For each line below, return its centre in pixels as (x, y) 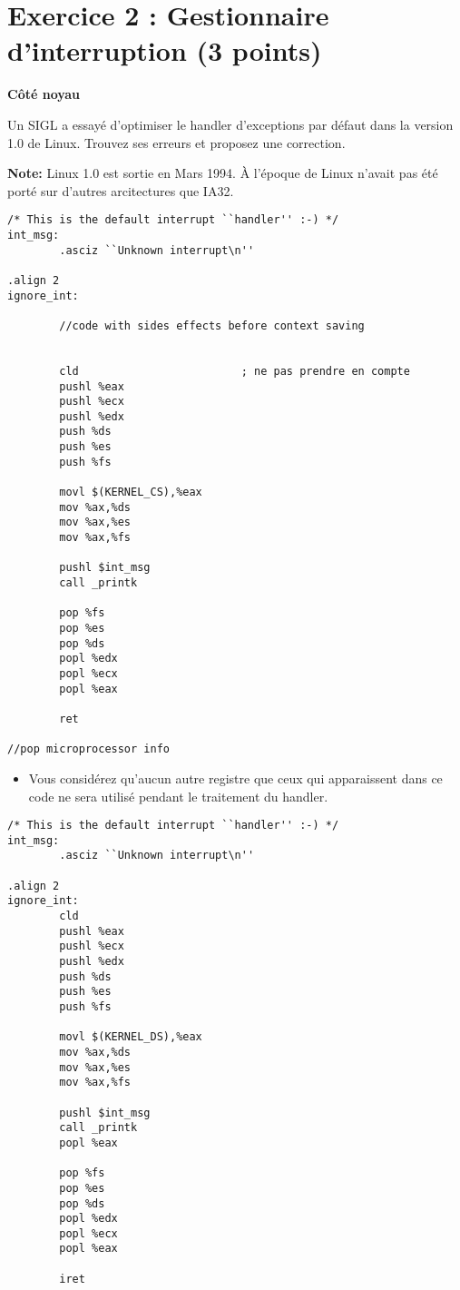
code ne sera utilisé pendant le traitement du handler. (178, 796)
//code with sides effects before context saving (212, 325)
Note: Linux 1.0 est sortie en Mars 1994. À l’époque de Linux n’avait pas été (223, 173)
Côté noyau (44, 94)
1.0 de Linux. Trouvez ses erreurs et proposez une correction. (176, 142)
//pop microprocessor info (88, 749)
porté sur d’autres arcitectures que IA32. (121, 190)
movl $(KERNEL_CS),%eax (131, 492)
